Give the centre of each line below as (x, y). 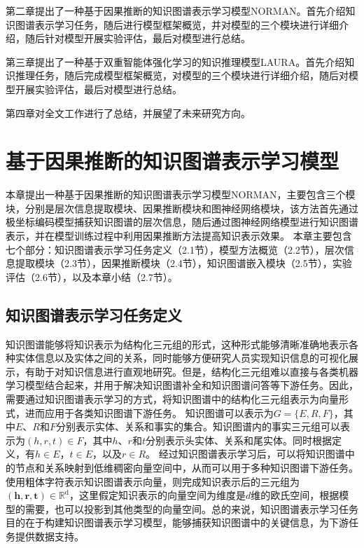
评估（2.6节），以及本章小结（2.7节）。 (92, 276)
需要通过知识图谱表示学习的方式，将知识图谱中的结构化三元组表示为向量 (172, 399)
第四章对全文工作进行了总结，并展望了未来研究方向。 (128, 112)
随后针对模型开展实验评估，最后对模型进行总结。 (138, 38)
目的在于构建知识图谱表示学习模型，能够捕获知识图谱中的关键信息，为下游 (177, 522)
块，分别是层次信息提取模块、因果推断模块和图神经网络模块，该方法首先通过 (182, 208)
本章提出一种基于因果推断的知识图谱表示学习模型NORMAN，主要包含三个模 (181, 194)
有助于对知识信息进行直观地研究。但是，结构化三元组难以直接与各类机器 (191, 371)
